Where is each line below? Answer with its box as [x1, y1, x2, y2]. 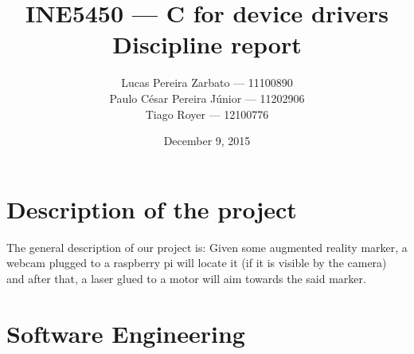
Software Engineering [6, 317, 245, 349]
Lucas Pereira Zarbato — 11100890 [121, 74, 293, 91]
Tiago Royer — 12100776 [145, 105, 269, 122]
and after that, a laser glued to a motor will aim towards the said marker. [6, 269, 366, 286]
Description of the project [6, 192, 297, 225]
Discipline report [112, 28, 302, 61]
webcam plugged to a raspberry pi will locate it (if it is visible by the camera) [6, 254, 387, 271]
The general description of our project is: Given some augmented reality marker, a [6, 238, 408, 255]
